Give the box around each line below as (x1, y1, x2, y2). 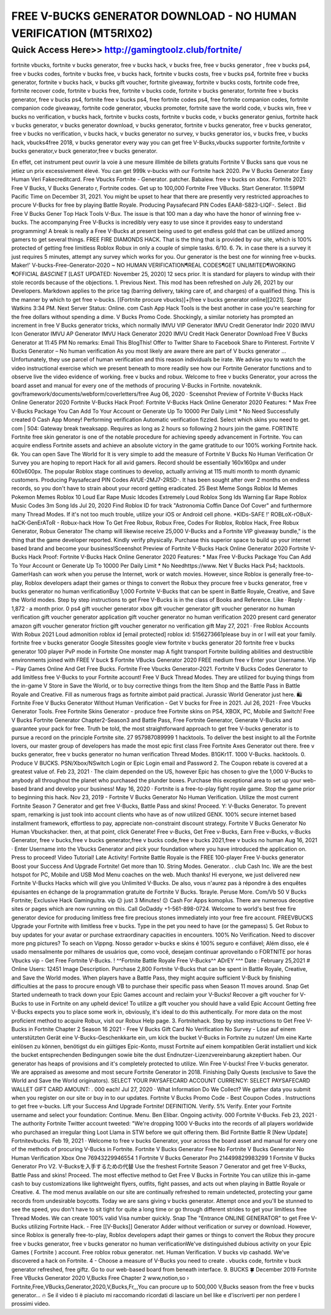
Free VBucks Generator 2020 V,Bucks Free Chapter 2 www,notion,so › (11, 1275, 189, 1282)
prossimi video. (11, 1300, 50, 1308)
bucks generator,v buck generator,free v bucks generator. (11, 147, 158, 155)
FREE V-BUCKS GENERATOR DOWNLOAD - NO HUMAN (11, 9, 297, 23)
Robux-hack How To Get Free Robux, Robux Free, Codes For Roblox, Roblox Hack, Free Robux (60, 519, 299, 526)
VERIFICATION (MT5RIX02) (11, 26, 153, 40)
